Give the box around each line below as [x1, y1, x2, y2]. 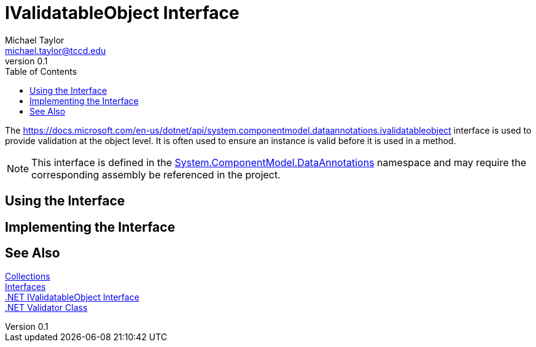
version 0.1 [5, 55, 48, 66]
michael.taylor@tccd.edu [5, 45, 106, 56]
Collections [5, 271, 50, 282]
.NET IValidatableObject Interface [5, 292, 139, 303]
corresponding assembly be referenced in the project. [31, 168, 281, 181]
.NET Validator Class [5, 302, 88, 313]
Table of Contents [5, 66, 77, 77]
